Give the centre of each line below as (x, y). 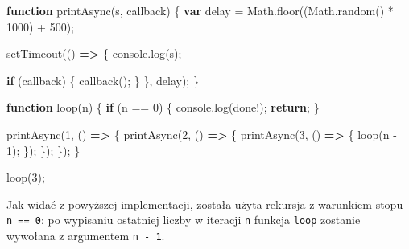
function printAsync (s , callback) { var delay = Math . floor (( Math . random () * (200, 10)
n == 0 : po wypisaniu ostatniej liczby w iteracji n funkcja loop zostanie (184, 220)
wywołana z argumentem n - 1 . (86, 235)
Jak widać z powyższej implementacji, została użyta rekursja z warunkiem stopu (205, 204)
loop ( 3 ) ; (26, 177)
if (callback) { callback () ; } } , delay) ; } (103, 80)
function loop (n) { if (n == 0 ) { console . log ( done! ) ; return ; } (163, 107)
